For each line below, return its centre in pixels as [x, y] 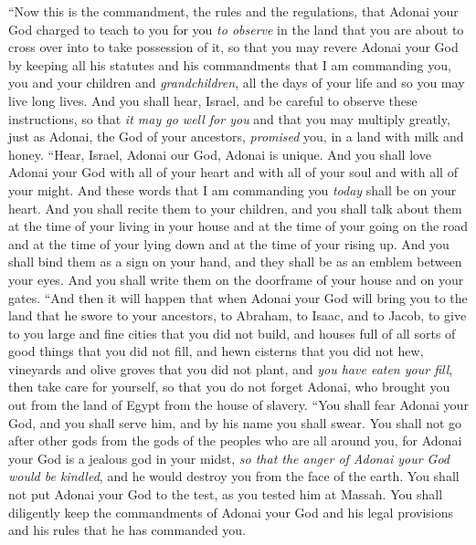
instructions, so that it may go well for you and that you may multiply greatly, [229, 118]
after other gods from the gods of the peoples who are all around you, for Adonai [235, 440]
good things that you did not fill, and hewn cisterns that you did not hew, [216, 351]
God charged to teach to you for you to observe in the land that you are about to [236, 29]
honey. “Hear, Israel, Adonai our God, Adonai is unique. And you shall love [220, 154]
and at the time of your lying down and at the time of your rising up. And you [229, 243]
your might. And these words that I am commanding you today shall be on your [233, 189]
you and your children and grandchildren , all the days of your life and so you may [237, 83]
